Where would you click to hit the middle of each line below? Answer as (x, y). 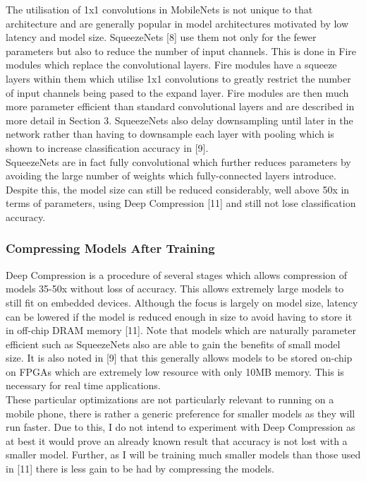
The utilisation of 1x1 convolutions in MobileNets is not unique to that (159, 9)
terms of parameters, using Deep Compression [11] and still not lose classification (181, 203)
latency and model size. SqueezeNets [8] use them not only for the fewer (161, 37)
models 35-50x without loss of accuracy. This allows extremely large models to (175, 289)
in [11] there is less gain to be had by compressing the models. (140, 469)
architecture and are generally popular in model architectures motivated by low (177, 23)
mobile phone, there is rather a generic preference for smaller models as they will (181, 413)
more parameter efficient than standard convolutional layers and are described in (180, 106)
